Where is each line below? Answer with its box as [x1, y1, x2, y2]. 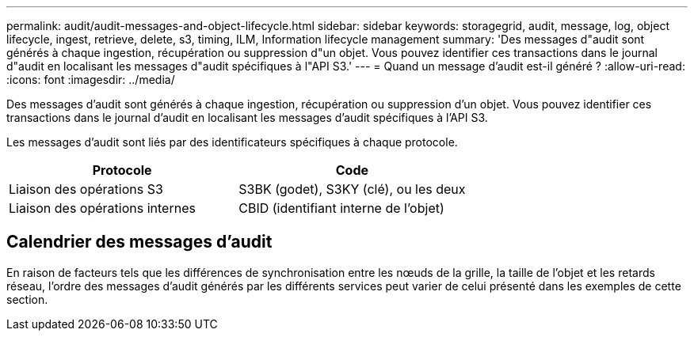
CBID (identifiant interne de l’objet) [238, 200, 444, 216]
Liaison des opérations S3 [9, 181, 163, 197]
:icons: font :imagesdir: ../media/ [6, 73, 175, 86]
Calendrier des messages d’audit [6, 232, 273, 252]
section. [6, 292, 48, 306]
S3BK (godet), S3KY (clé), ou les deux [238, 181, 466, 197]
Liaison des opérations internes [9, 200, 196, 216]
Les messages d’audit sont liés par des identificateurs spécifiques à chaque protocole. [6, 135, 458, 149]
